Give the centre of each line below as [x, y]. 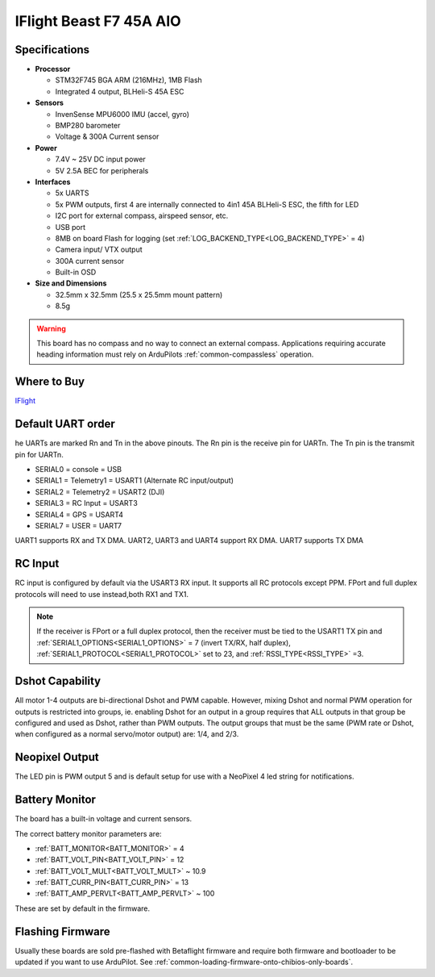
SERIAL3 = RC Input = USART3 [87, 503]
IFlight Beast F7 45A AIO [98, 21]
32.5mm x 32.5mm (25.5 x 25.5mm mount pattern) [139, 294]
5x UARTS [72, 193]
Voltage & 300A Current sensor [107, 136]
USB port [70, 227]
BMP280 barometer [88, 126]
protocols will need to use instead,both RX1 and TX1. [102, 594]
